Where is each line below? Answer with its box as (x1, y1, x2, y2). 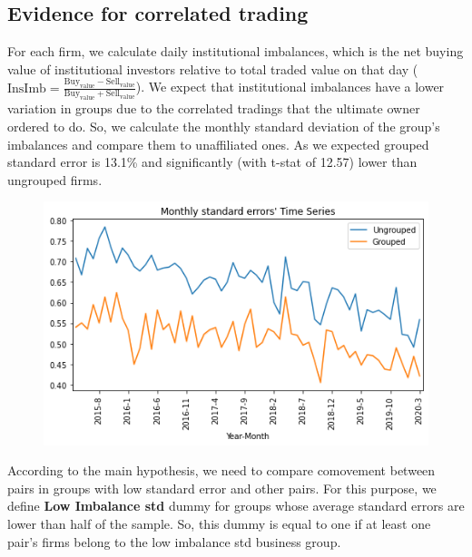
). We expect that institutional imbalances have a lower (135, 77, 445, 96)
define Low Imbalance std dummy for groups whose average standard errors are (7, 496, 465, 515)
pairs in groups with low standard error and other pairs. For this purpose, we (7, 478, 437, 497)
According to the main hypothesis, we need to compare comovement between (7, 461, 436, 480)
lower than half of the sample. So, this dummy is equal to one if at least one (7, 514, 431, 533)
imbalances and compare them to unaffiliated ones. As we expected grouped (7, 134, 429, 153)
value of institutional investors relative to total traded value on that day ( (7, 59, 418, 78)
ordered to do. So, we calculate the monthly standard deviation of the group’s (7, 117, 440, 136)
